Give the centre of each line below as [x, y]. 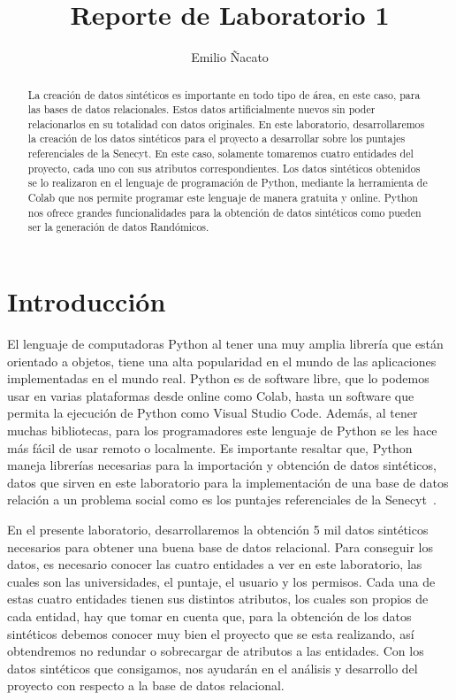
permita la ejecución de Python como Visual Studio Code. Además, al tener [213, 413]
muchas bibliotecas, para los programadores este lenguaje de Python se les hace [222, 430]
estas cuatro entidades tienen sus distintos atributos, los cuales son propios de [218, 599]
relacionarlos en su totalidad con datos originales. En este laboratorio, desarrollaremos [226, 123]
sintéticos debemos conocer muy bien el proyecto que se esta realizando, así [211, 633]
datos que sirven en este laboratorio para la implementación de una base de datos [228, 482]
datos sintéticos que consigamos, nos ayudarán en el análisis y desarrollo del [213, 668]
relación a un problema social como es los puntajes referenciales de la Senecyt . [222, 500]
